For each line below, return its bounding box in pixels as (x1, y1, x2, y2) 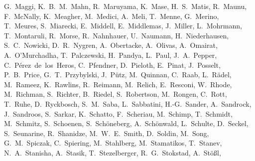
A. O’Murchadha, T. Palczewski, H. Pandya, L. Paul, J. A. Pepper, (4, 49, 217, 60)
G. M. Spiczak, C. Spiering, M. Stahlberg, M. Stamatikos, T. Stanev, (4, 138, 222, 148)
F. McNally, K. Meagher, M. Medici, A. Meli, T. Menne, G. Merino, (4, 10, 219, 21)
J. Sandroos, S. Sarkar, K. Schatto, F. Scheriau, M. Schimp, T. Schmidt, (4, 108, 233, 119)
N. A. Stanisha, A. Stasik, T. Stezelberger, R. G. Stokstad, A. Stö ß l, (4, 147, 221, 158)
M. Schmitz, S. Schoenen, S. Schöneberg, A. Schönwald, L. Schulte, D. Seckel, (4, 118, 249, 129)
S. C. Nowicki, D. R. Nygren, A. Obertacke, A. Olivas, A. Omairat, (4, 40, 218, 50)
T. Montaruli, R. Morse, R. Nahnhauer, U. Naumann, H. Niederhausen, (4, 30, 229, 40)
